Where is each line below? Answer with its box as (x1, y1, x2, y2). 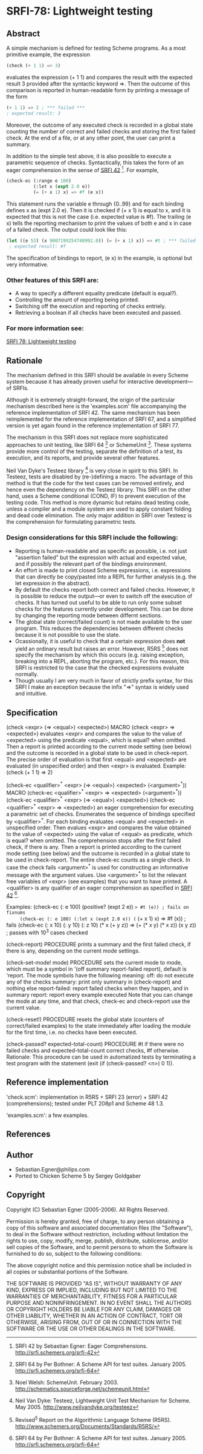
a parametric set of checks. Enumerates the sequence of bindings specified (6, 810, 195, 817)
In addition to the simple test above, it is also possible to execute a (6, 152, 172, 159)
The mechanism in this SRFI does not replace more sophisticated (6, 434, 168, 441)
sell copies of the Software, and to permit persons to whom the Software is (6, 1243, 193, 1250)
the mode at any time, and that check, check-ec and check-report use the (6, 997, 190, 1005)
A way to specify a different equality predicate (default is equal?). (14, 289, 178, 296)
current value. (6, 1004, 41, 1011)
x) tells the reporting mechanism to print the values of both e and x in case (6, 219, 192, 227)
